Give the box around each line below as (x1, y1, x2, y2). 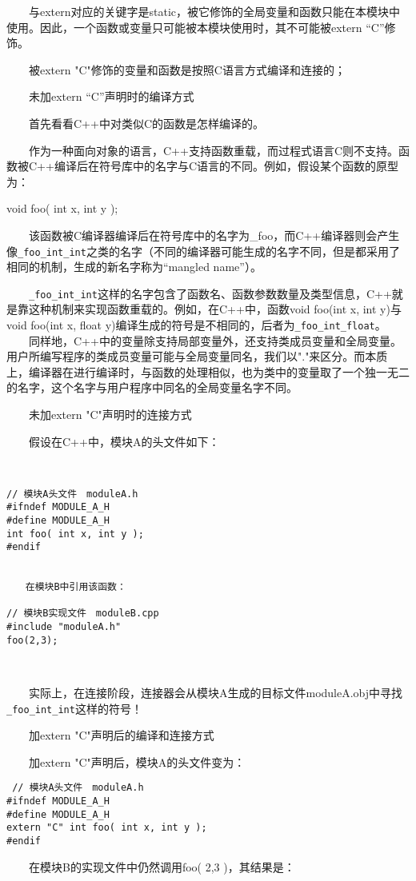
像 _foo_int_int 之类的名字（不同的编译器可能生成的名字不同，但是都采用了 (6, 242, 400, 259)
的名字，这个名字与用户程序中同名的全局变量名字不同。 (6, 379, 298, 396)
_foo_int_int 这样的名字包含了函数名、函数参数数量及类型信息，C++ (29, 285, 392, 301)
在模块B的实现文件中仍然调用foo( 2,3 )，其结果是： (28, 858, 295, 875)
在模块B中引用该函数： (25, 581, 126, 593)
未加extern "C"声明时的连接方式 (28, 406, 192, 423)
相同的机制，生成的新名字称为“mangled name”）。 (6, 258, 262, 275)
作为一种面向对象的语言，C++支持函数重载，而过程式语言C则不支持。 (28, 142, 398, 158)
